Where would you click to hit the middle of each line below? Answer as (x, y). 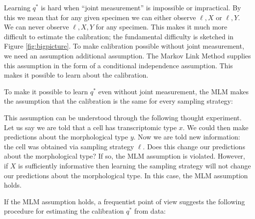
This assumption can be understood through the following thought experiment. (123, 117)
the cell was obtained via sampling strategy (69, 146)
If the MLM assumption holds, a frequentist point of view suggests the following (125, 201)
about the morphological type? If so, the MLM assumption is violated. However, (125, 156)
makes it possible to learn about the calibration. (76, 75)
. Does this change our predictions (194, 146)
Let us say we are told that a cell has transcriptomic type (90, 127)
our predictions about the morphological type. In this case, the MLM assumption (126, 175)
